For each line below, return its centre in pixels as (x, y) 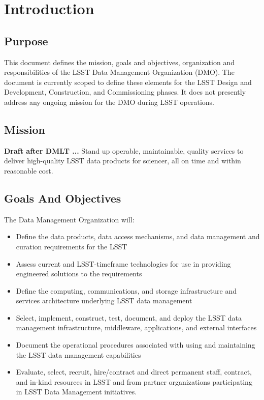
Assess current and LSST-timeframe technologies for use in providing (123, 263)
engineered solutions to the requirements (79, 274)
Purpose (26, 40)
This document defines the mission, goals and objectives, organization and (119, 62)
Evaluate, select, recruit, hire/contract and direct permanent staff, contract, (134, 372)
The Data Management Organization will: (69, 219)
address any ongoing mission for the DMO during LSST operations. (109, 102)
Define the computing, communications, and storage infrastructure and (126, 290)
